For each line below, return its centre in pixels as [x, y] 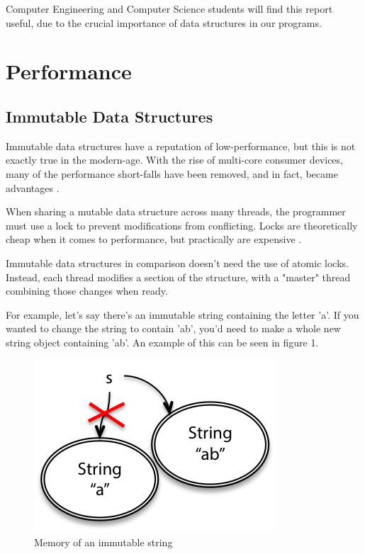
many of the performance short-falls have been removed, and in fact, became [172, 173]
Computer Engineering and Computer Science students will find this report [169, 9]
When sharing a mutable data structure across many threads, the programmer [176, 211]
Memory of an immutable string [103, 542]
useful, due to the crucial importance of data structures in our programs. [164, 22]
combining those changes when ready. [87, 291]
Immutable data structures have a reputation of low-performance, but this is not [181, 146]
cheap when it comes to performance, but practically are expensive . [154, 239]
